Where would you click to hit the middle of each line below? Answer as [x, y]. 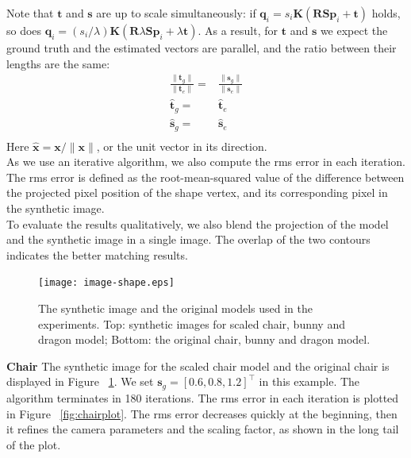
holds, [386, 13]
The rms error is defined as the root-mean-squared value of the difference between [205, 177]
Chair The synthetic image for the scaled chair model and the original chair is [198, 366]
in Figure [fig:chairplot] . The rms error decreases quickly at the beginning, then [202, 413]
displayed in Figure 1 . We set [80, 381]
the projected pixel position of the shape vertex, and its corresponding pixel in [197, 192]
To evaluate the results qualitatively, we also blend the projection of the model [198, 223]
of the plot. [34, 444]
